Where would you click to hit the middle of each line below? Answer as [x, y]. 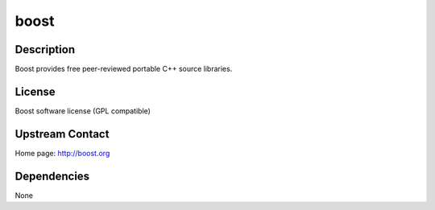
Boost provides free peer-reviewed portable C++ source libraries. [124, 69]
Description [45, 49]
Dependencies [52, 176]
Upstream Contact [62, 134]
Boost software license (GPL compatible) [83, 111]
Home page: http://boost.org [62, 153]
